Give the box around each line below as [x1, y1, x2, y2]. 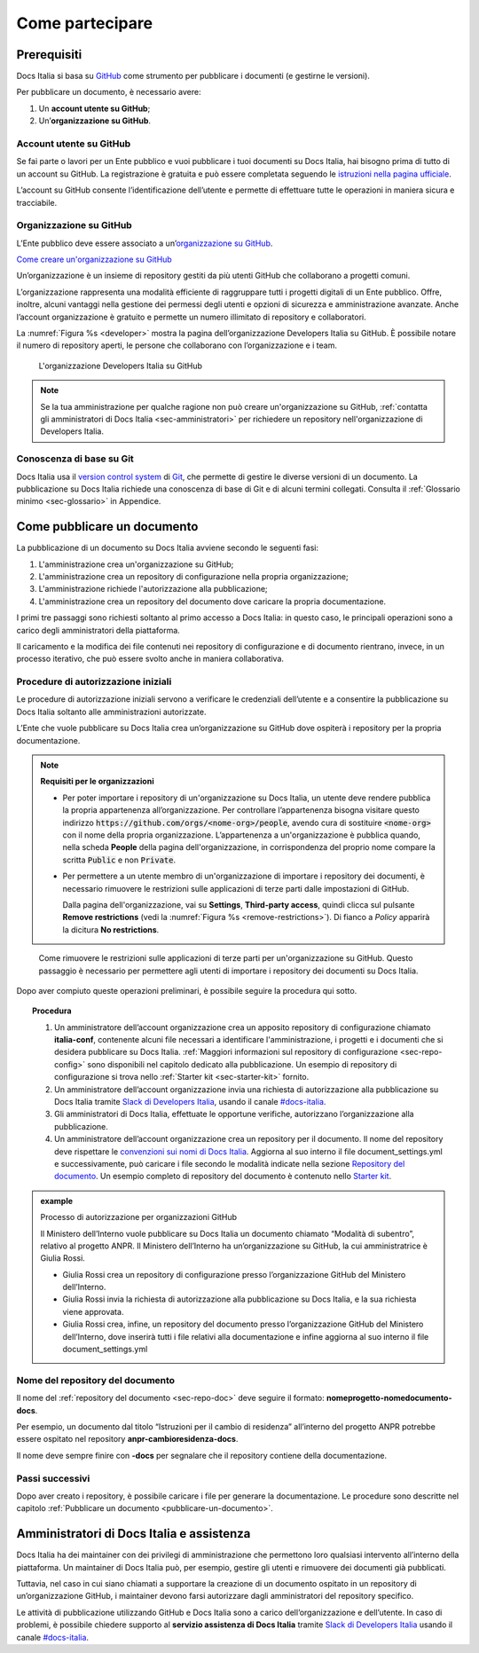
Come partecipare [16, 13, 153, 33]
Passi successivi [16, 1472, 90, 1484]
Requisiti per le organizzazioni [40, 776, 154, 787]
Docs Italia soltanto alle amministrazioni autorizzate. [16, 706, 207, 717]
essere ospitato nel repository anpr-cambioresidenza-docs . [16, 1434, 239, 1444]
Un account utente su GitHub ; [38, 103, 151, 114]
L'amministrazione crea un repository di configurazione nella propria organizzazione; [38, 571, 349, 581]
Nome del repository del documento [16, 1374, 176, 1386]
